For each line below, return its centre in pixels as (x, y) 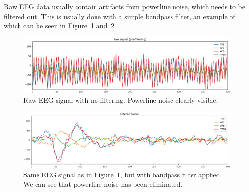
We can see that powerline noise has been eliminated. (103, 184)
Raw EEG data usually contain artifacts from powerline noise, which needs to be (124, 6)
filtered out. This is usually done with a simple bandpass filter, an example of (120, 16)
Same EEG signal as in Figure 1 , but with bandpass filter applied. (123, 174)
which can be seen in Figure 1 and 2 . (60, 26)
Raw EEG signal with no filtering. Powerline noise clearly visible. (121, 100)
